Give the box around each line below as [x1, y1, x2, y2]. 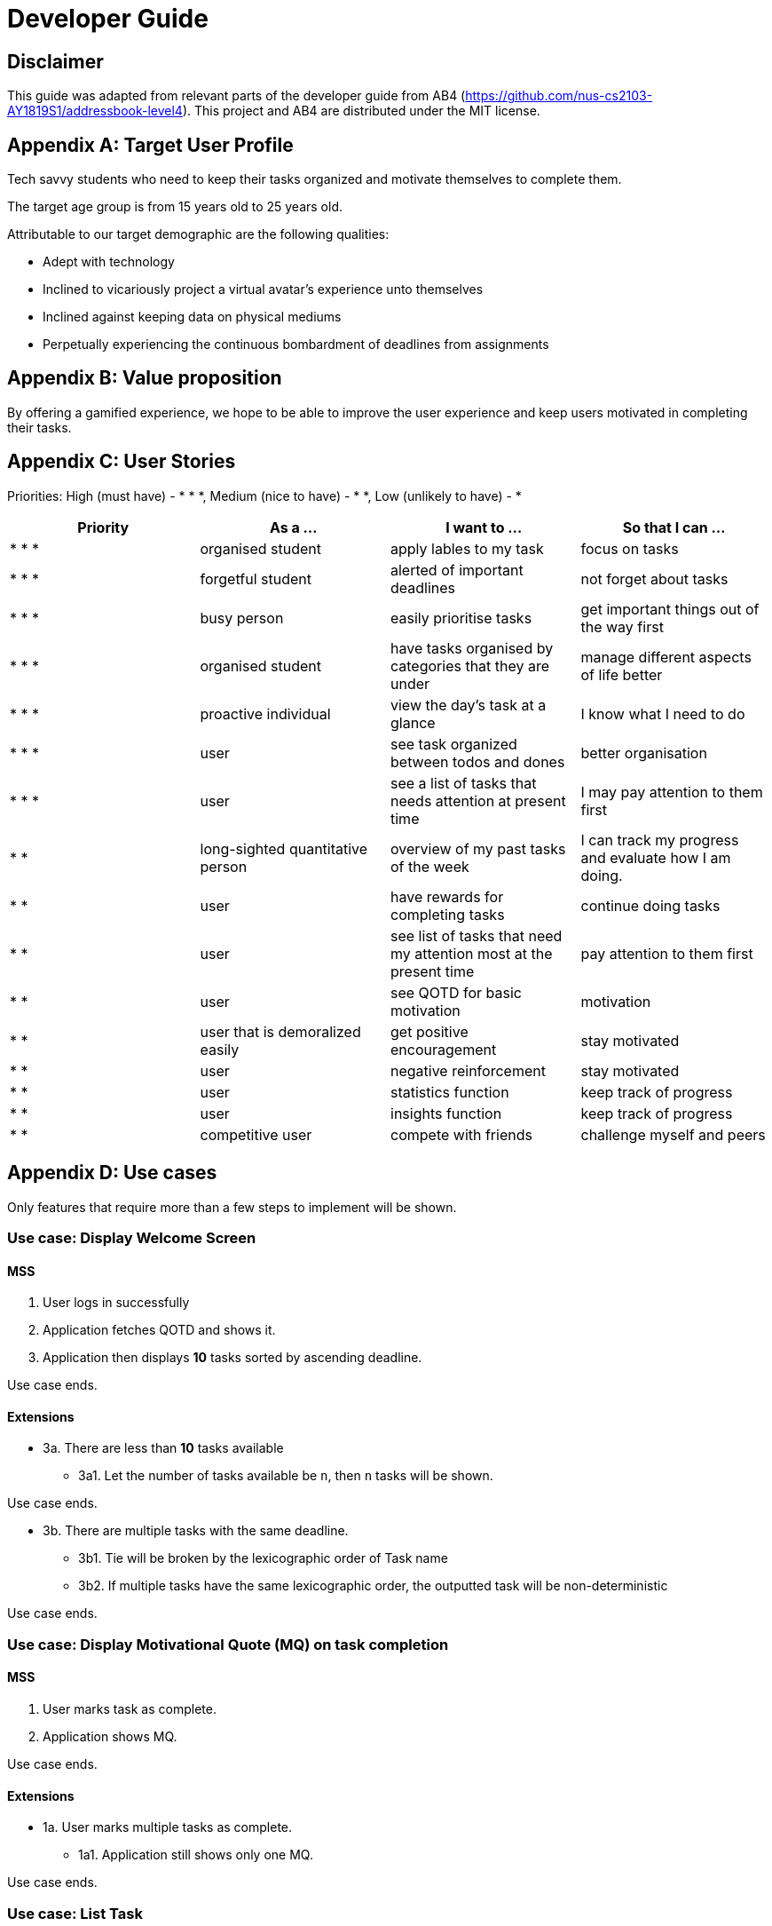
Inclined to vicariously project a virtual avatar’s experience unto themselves [43, 281, 484, 297]
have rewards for [390, 887, 504, 906]
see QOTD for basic [390, 983, 522, 1002]
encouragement [390, 1040, 497, 1058]
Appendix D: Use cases [7, 1161, 217, 1185]
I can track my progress [580, 830, 739, 849]
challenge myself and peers [580, 1125, 766, 1144]
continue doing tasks [580, 896, 721, 915]
